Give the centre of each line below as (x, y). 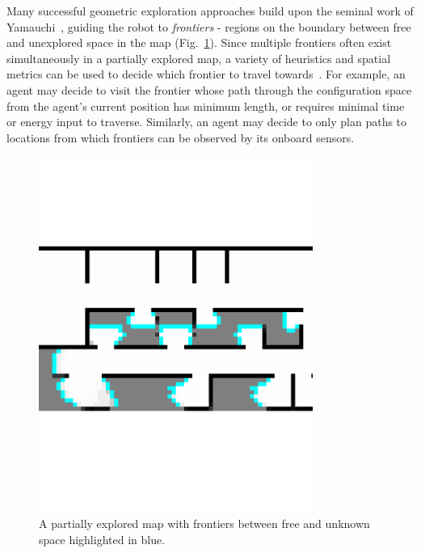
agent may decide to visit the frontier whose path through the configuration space (209, 89)
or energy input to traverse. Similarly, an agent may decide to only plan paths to (207, 122)
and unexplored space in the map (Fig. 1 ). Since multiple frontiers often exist (199, 42)
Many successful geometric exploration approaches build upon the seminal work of (210, 11)
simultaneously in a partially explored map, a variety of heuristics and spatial (199, 58)
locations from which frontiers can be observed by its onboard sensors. (181, 137)
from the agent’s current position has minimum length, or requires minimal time (206, 106)
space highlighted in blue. (102, 539)
